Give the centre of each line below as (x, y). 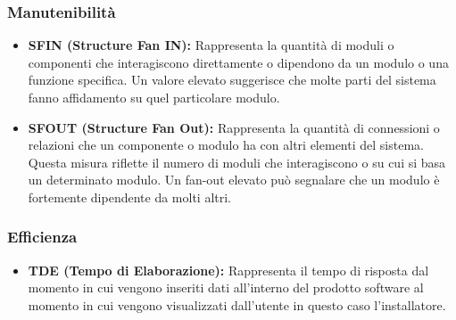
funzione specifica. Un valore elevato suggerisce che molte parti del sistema (232, 80)
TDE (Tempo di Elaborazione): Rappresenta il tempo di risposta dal (228, 270)
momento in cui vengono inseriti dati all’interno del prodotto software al (226, 287)
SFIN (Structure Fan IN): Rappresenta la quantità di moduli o (211, 45)
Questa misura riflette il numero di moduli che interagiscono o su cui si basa (237, 162)
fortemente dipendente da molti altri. (130, 197)
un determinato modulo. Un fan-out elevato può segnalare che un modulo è (234, 180)
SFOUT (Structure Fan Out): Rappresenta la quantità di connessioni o (234, 127)
